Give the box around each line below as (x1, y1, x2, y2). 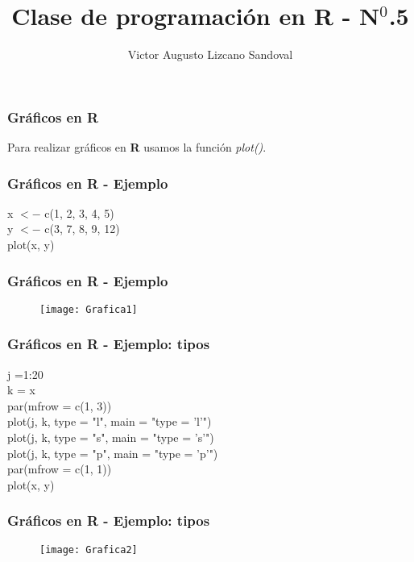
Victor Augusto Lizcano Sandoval (127, 46, 293, 63)
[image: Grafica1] (39, 303, 138, 315)
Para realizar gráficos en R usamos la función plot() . (7, 139, 267, 156)
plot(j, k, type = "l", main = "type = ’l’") (7, 413, 212, 430)
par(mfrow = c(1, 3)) (7, 397, 112, 414)
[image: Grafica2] (39, 543, 138, 556)
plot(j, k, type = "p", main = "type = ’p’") (7, 444, 218, 461)
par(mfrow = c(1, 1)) (7, 460, 112, 477)
